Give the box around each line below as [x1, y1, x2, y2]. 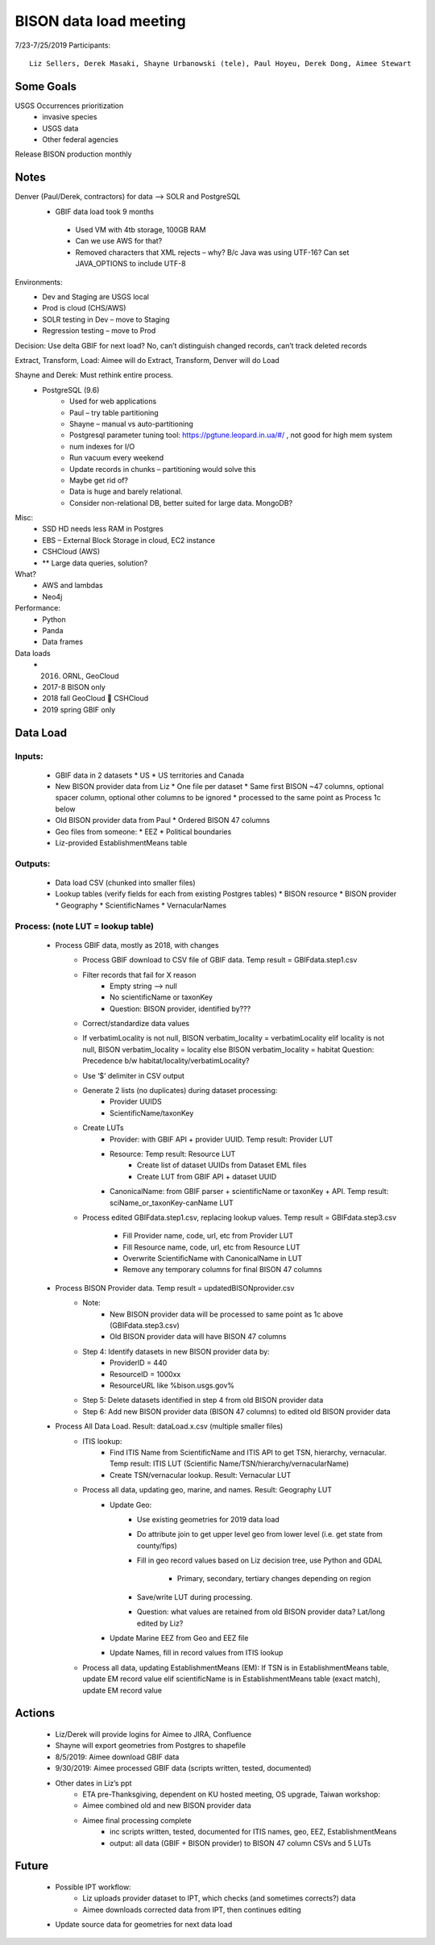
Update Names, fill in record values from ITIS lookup [110, 1648, 284, 1658]
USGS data [42, 123, 79, 133]
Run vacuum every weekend [69, 453, 164, 463]
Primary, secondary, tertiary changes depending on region [177, 1574, 371, 1584]
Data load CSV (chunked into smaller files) [55, 878, 197, 887]
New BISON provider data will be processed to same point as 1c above [110, 1309, 344, 1319]
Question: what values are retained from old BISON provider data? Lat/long [137, 1607, 386, 1617]
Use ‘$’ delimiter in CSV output [82, 1071, 185, 1080]
